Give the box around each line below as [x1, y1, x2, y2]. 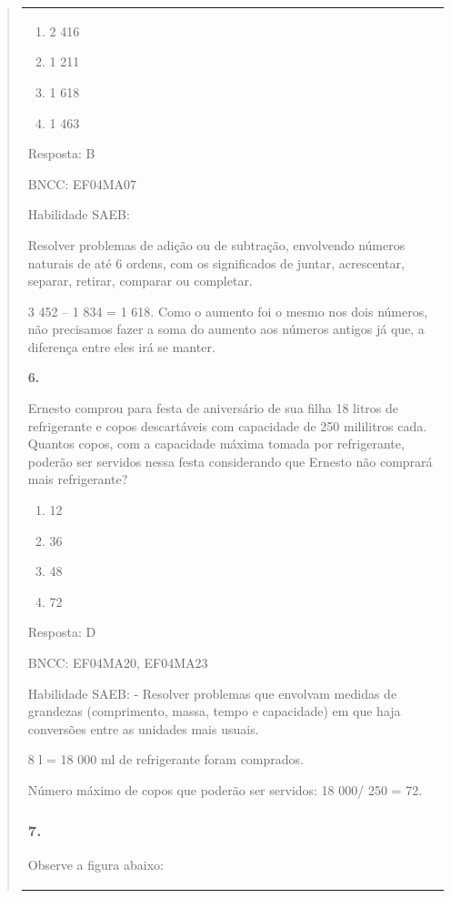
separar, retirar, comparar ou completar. [27, 271, 253, 290]
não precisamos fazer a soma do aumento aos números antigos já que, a [27, 319, 425, 338]
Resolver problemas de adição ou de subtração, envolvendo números [27, 235, 406, 254]
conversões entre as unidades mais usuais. [27, 719, 259, 738]
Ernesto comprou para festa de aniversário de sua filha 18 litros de [27, 399, 398, 418]
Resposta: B [27, 144, 95, 163]
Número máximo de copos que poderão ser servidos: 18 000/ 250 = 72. [27, 780, 423, 799]
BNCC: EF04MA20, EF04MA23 [27, 653, 208, 671]
